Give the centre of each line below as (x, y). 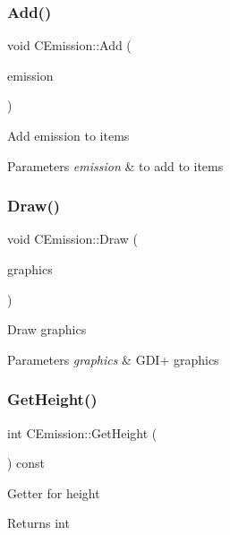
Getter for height (54, 492)
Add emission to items (68, 135)
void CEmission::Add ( (69, 45)
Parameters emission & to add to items (115, 165)
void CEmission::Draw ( (73, 239)
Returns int (38, 523)
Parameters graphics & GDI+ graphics (113, 359)
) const (26, 463)
